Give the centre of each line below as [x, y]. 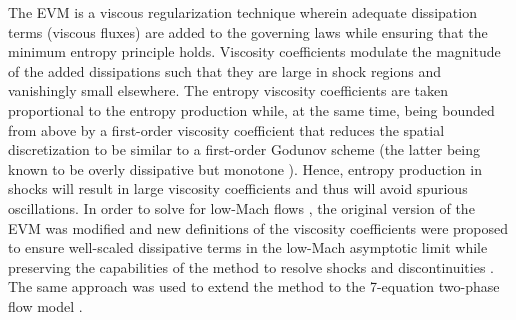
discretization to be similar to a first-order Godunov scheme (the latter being [244, 149]
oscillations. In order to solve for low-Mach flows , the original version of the [241, 207]
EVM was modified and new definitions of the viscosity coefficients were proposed [258, 227]
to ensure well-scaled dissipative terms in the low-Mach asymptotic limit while [248, 247]
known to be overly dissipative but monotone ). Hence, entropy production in [245, 168]
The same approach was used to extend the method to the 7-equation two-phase [254, 286]
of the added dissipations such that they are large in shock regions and [225, 70]
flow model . [45, 305]
